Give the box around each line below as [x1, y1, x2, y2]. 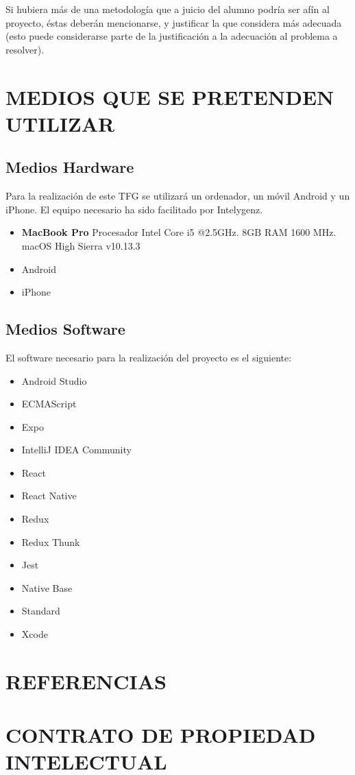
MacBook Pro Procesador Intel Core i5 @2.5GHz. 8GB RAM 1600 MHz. [21, 225, 336, 239]
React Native [21, 488, 77, 503]
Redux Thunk [21, 534, 80, 549]
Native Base [21, 580, 73, 595]
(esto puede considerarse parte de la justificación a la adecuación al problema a [5, 29, 338, 43]
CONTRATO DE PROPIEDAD [5, 721, 316, 749]
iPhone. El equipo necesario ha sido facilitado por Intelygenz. [5, 202, 263, 216]
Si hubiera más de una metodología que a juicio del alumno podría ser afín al [5, 2, 330, 16]
